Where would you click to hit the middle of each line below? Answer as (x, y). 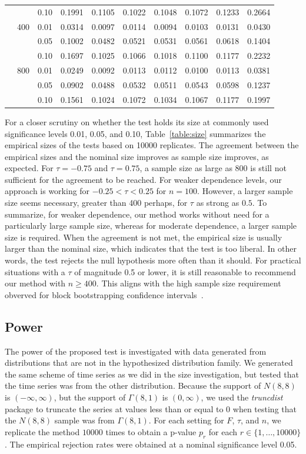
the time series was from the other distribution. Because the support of (133, 385)
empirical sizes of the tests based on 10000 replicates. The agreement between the (152, 145)
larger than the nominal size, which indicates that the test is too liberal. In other (151, 248)
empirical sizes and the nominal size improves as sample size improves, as (137, 156)
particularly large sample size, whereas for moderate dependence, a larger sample (151, 226)
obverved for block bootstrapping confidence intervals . (104, 294)
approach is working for (47, 191)
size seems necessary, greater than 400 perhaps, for (96, 203)
